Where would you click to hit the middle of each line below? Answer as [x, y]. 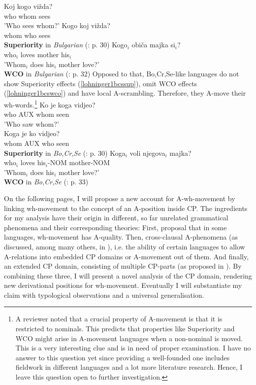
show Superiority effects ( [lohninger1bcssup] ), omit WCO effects [101, 83]
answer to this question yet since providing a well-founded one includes [123, 357]
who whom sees [27, 16]
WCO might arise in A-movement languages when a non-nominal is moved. [129, 338]
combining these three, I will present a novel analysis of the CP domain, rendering [128, 275]
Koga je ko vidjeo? [32, 133]
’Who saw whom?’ [32, 123]
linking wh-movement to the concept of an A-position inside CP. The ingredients [126, 208]
